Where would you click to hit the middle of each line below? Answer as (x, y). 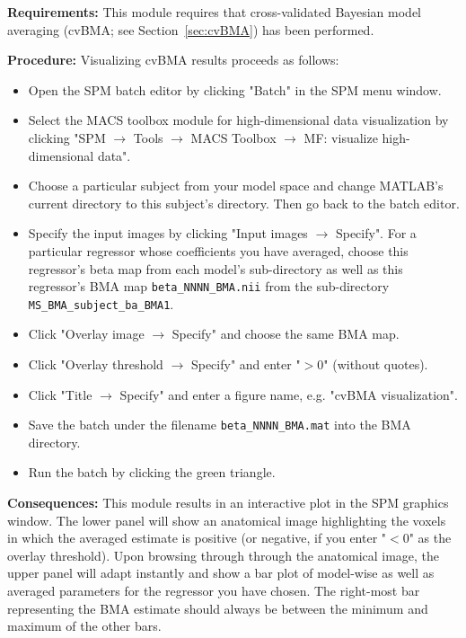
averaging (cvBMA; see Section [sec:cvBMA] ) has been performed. (191, 29)
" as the (430, 538)
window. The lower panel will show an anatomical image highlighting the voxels (227, 520)
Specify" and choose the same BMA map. (286, 334)
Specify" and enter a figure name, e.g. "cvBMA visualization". (289, 394)
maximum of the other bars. (84, 626)
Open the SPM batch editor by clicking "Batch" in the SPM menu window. (235, 89)
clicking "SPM (67, 137)
